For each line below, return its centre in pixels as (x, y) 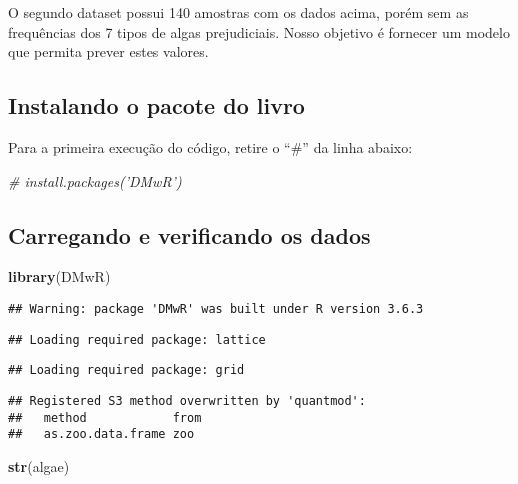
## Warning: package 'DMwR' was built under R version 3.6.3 (216, 308)
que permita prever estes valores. (108, 51)
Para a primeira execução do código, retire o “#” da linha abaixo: (210, 146)
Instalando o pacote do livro (156, 105)
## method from (105, 417)
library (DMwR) (59, 276)
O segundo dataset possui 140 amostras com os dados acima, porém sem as (238, 12)
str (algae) (39, 465)
